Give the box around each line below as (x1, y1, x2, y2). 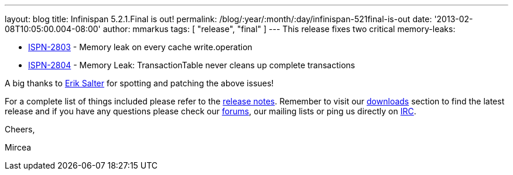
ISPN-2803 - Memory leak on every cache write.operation (28, 42, 252, 52)
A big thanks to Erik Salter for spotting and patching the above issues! (5, 78, 274, 88)
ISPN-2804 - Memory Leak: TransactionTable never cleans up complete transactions (28, 60, 355, 70)
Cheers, (5, 124, 35, 134)
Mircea (5, 142, 32, 152)
